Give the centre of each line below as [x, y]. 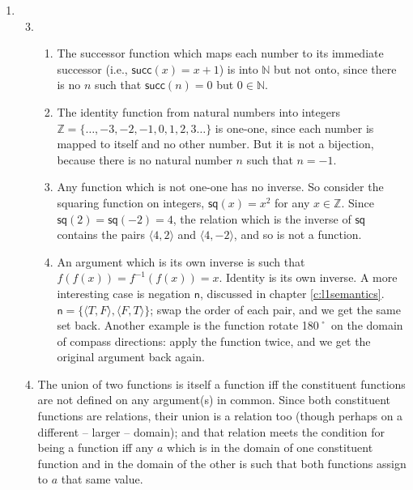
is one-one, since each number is [294, 128]
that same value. [102, 479]
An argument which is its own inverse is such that [181, 261]
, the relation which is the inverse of [262, 218]
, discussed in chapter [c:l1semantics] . [292, 293]
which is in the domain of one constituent [270, 447]
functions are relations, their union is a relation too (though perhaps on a [220, 416]
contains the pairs [101, 234]
